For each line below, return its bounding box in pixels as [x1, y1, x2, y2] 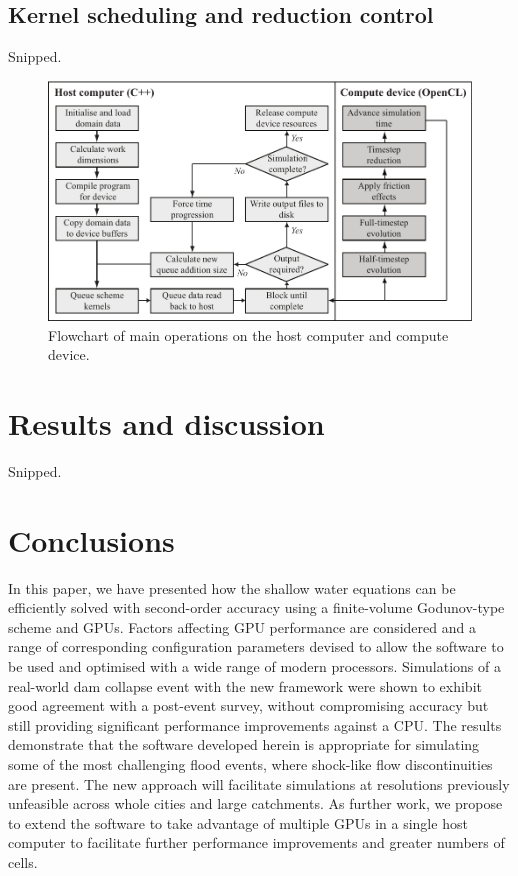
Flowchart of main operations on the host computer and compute [48, 324, 449, 345]
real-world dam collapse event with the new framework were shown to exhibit [8, 675, 482, 696]
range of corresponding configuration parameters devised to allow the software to [8, 636, 504, 657]
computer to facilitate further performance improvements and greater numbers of [8, 832, 505, 853]
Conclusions [8, 519, 175, 560]
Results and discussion [8, 403, 325, 444]
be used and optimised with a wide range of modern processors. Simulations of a [8, 656, 501, 677]
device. [48, 344, 90, 365]
